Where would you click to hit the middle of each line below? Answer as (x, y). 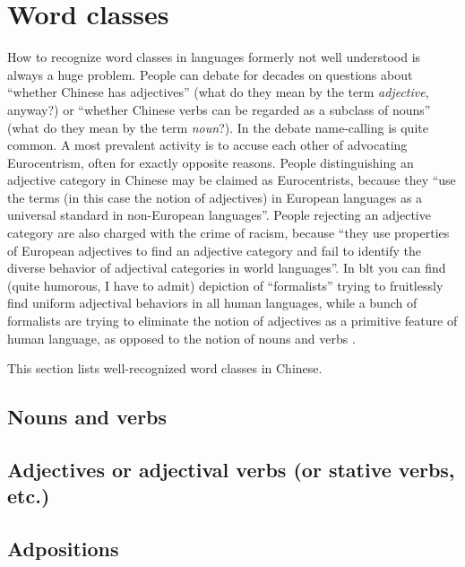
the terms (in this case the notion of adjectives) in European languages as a (215, 197)
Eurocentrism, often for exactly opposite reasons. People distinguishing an (211, 162)
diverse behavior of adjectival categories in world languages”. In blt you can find (227, 268)
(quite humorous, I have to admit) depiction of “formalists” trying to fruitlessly (225, 285)
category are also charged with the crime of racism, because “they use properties (228, 233)
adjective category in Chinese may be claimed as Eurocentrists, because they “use (232, 180)
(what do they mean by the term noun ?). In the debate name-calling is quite (218, 127)
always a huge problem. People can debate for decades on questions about (210, 74)
